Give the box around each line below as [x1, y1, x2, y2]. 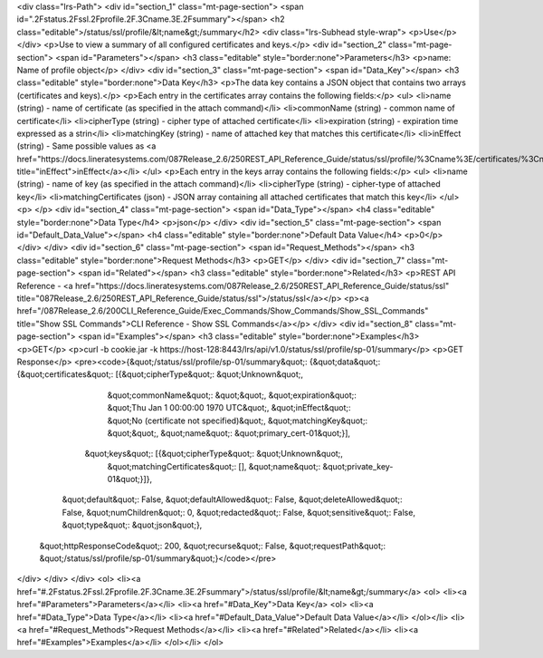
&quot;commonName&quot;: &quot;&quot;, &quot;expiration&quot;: [107, 390, 357, 401]
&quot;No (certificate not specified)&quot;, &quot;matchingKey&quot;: [107, 415, 368, 426]
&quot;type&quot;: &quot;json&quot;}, [62, 519, 203, 530]
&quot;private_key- [322, 460, 394, 471]
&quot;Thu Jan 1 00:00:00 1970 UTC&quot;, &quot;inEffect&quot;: [107, 402, 352, 413]
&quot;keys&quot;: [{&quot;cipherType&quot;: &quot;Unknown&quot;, [84, 449, 344, 460]
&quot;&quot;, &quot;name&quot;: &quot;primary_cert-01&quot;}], [107, 427, 351, 439]
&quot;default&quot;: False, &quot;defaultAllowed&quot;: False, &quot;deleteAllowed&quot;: [62, 494, 403, 505]
